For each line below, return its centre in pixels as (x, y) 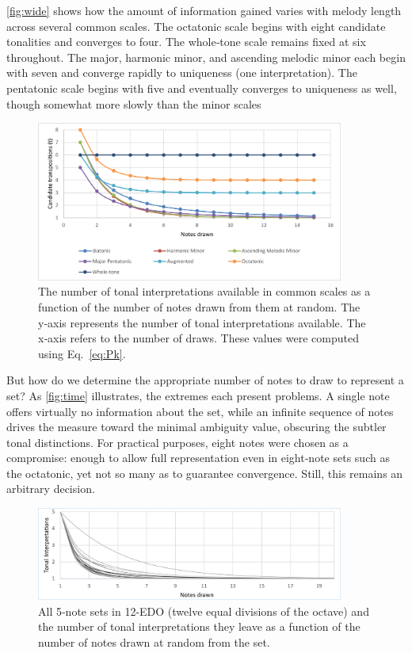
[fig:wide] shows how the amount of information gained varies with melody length (204, 10)
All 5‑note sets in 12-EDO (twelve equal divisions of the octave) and (204, 611)
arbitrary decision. (51, 489)
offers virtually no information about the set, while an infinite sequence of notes (200, 411)
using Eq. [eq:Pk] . (82, 353)
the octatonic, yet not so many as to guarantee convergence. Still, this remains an (205, 473)
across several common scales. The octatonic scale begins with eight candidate (196, 26)
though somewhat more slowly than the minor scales (134, 103)
